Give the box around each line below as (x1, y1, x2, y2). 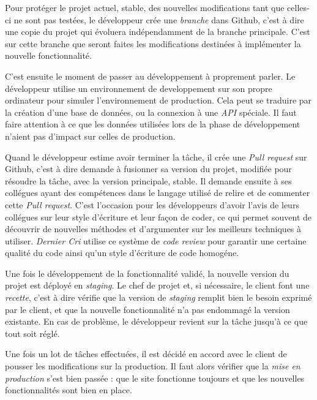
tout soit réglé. (5, 326, 60, 339)
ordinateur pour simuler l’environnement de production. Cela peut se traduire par (5, 94, 312, 107)
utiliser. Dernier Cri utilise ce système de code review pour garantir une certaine (5, 234, 307, 247)
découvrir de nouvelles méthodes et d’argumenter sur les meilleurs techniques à (5, 222, 302, 235)
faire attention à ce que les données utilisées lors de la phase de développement (5, 118, 300, 130)
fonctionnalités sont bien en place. (5, 383, 132, 396)
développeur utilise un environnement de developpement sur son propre (5, 81, 272, 94)
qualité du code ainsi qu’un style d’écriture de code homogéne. (5, 246, 239, 259)
